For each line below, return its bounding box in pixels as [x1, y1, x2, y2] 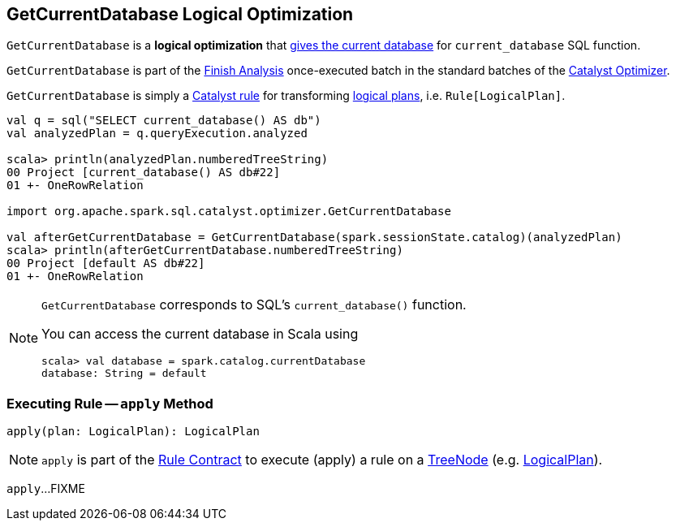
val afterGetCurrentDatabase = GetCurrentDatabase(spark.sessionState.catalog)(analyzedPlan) [6, 231, 622, 244]
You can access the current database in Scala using [41, 326, 359, 343]
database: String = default [41, 367, 207, 380]
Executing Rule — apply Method [6, 395, 213, 412]
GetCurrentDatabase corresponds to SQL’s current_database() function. [41, 296, 467, 313]
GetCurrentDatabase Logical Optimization [6, 4, 354, 24]
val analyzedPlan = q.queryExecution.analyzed [6, 127, 308, 140]
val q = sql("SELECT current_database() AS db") [6, 114, 321, 127]
